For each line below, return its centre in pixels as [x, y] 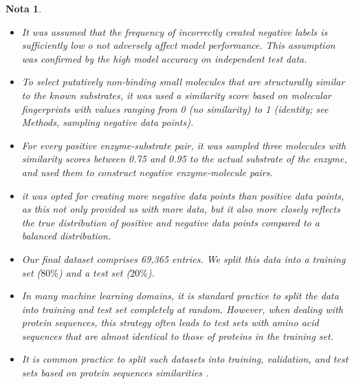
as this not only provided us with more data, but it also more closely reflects [181, 209]
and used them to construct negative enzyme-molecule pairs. [147, 172]
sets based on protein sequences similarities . [115, 373]
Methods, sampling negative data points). [108, 122]
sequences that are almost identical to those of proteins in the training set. [177, 335]
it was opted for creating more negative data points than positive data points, [183, 195]
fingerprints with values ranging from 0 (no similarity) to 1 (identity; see [175, 108]
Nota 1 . [24, 8]
